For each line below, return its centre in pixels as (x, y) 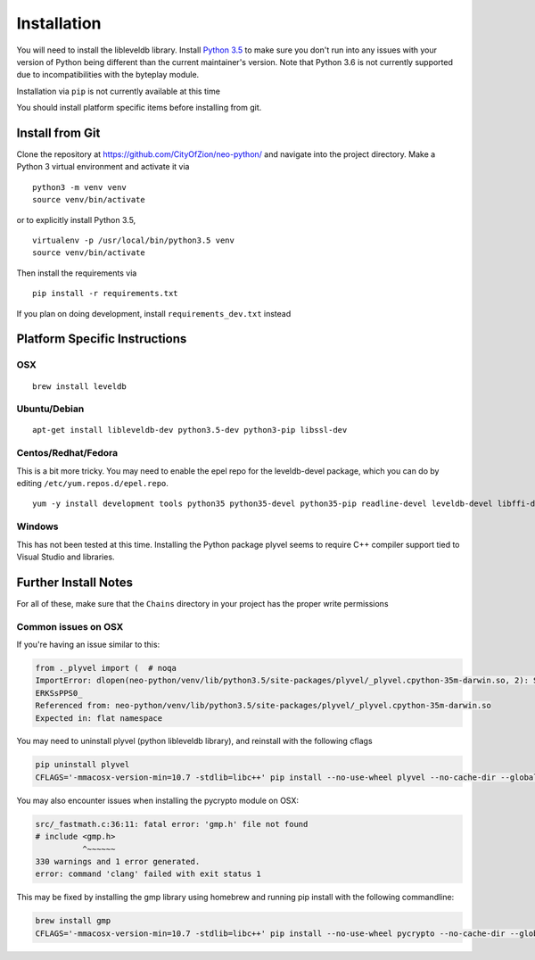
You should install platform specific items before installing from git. (139, 108)
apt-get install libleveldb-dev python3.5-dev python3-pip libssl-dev (190, 430)
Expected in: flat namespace (99, 718)
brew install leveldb (79, 386)
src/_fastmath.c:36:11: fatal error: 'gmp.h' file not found (172, 824)
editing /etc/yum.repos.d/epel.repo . (93, 483)
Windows (37, 526)
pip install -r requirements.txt (105, 294)
